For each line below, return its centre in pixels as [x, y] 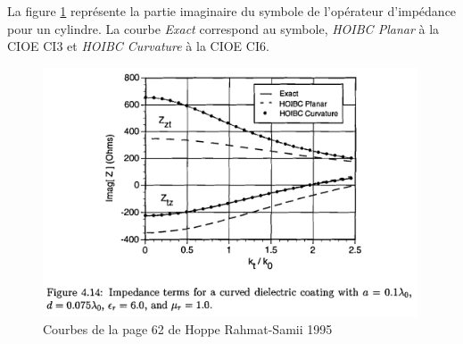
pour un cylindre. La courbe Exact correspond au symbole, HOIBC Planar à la [223, 28]
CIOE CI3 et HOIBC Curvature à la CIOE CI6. [138, 46]
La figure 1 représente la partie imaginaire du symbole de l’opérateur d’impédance [232, 11]
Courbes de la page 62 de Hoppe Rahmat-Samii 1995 [188, 329]
